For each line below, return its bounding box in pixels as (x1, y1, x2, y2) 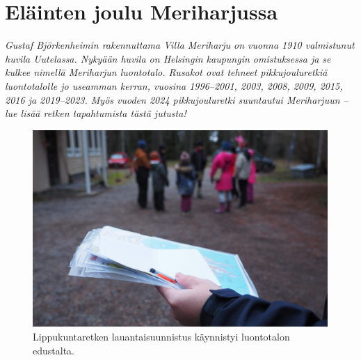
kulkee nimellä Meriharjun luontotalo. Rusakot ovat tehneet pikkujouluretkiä (5, 65, 328, 79)
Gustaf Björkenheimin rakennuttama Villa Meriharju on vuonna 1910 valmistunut (5, 38, 355, 52)
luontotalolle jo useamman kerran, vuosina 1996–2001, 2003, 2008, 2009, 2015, (5, 78, 343, 93)
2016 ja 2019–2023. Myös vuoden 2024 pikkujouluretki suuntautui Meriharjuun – (5, 92, 348, 107)
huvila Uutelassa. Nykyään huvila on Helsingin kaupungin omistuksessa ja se (5, 51, 331, 65)
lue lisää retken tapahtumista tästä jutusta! (5, 106, 186, 120)
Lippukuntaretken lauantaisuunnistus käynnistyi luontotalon (33, 329, 290, 344)
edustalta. (33, 343, 74, 357)
